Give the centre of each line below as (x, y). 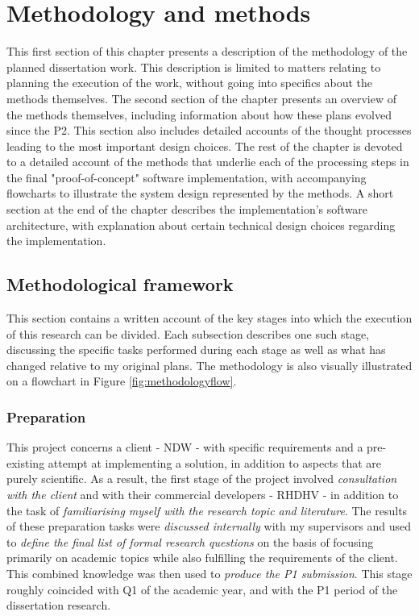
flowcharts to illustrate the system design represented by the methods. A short (200, 193)
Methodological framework (120, 284)
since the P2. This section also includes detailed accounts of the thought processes (209, 130)
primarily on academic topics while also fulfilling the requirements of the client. (202, 558)
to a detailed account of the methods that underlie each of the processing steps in (208, 162)
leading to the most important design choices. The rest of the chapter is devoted (205, 146)
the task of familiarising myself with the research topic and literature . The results (207, 510)
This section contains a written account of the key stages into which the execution (209, 318)
